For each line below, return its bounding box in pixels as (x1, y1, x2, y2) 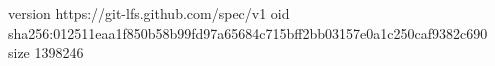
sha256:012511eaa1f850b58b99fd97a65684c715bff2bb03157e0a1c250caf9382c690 (8, 22, 488, 43)
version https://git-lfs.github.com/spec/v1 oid (8, 3, 290, 23)
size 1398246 (8, 42, 84, 63)
